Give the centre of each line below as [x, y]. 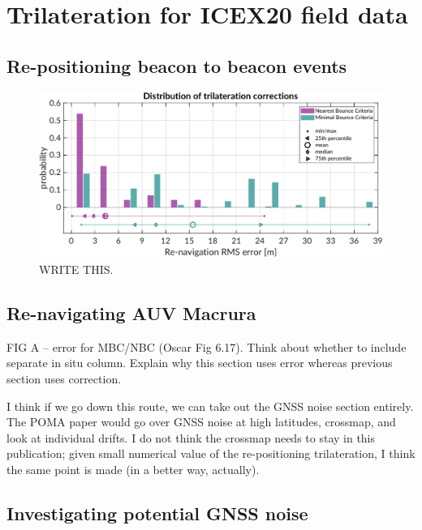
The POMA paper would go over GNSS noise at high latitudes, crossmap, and [201, 422]
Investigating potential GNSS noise [157, 513]
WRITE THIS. [76, 269]
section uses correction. [64, 379]
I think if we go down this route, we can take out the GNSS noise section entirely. [210, 406]
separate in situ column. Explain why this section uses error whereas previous [200, 363]
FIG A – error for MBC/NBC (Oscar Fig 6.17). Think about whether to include [207, 346]
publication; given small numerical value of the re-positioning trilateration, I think [211, 453]
